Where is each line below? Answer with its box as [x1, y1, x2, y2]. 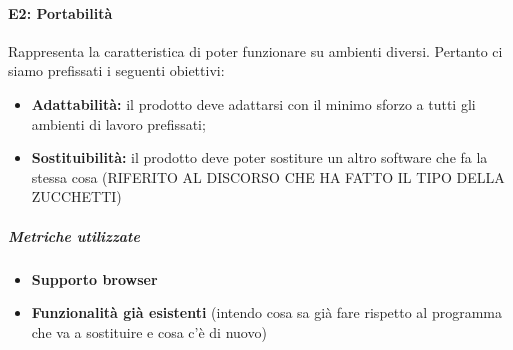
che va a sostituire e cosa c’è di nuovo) [31, 321, 267, 342]
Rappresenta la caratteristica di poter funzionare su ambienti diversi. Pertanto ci [8, 40, 503, 61]
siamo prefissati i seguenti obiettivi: [8, 60, 225, 81]
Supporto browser [31, 268, 158, 289]
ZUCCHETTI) [31, 186, 122, 207]
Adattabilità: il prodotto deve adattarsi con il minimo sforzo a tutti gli [31, 93, 476, 114]
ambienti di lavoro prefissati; [31, 113, 206, 134]
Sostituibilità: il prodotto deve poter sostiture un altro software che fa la [31, 147, 488, 168]
